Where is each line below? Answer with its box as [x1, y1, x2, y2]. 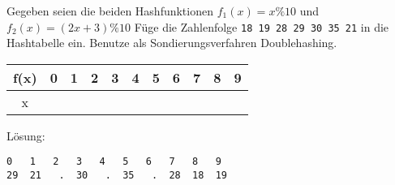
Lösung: [6, 127, 45, 144]
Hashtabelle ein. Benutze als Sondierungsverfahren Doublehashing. [6, 34, 337, 51]
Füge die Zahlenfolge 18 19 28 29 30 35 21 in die [134, 18, 389, 35]
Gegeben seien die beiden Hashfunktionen [6, 2, 213, 19]
